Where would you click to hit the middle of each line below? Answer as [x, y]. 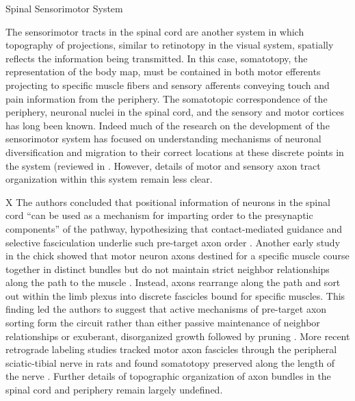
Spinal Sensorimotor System [64, 8]
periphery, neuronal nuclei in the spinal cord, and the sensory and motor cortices [175, 112]
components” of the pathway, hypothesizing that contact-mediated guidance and [174, 228]
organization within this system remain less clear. [109, 179]
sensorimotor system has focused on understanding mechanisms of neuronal [163, 139]
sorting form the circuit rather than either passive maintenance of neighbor [163, 323]
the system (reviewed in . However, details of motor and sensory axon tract [163, 165]
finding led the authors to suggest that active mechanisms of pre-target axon [166, 309]
